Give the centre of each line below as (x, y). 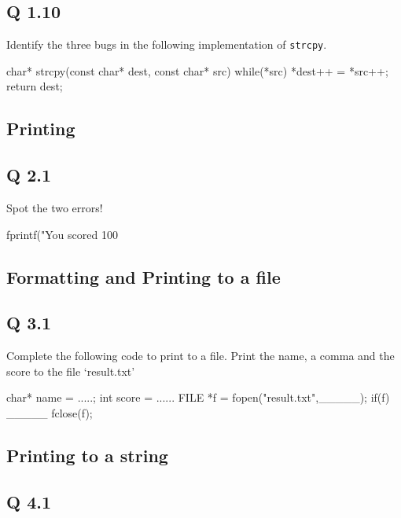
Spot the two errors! (55, 208)
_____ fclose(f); (50, 412)
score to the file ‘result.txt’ (71, 371)
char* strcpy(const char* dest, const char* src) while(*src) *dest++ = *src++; (197, 70)
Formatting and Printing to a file (143, 276)
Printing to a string (87, 455)
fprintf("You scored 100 (62, 234)
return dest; (35, 86)
